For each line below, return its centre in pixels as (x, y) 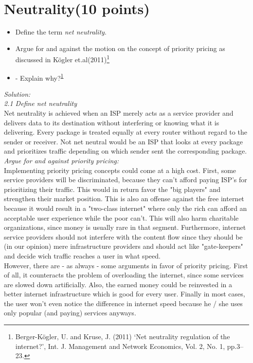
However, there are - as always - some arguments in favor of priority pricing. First (126, 265)
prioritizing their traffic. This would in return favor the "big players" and (112, 189)
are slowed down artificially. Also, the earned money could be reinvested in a (118, 284)
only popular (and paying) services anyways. (70, 313)
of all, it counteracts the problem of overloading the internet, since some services (124, 275)
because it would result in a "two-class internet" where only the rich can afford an (126, 208)
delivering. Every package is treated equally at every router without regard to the (126, 132)
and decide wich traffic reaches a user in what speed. (82, 255)
